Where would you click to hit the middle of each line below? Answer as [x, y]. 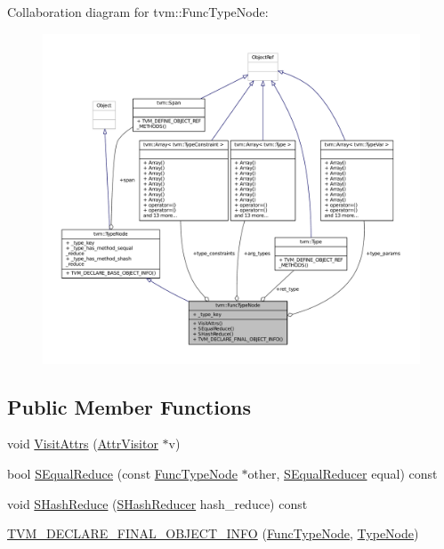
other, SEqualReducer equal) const [343, 473]
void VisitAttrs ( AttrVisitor [83, 444]
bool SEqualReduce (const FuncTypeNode [122, 473]
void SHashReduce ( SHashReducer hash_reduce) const [157, 503]
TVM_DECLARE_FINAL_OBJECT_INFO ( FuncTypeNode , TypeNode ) [213, 533]
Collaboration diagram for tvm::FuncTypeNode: [138, 12]
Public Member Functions [129, 406]
